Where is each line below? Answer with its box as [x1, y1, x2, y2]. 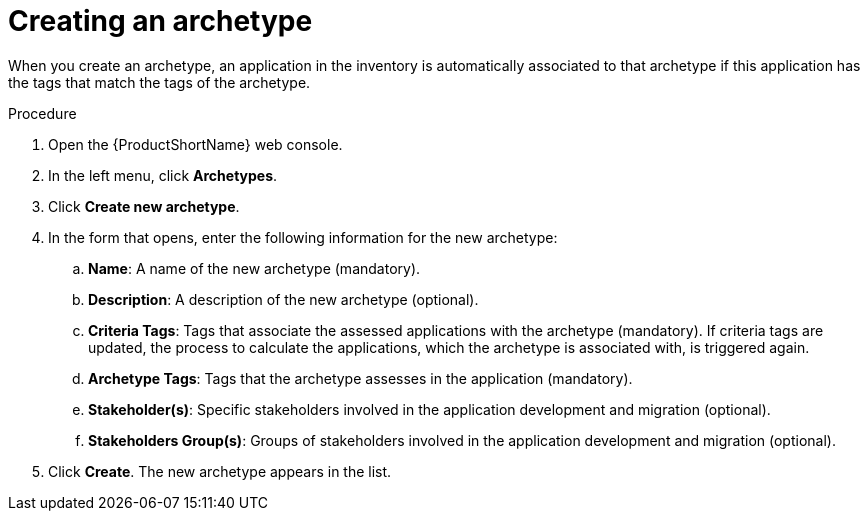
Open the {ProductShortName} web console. [48, 135, 343, 153]
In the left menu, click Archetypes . [48, 166, 278, 184]
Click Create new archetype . [48, 197, 240, 215]
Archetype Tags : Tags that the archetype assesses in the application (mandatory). [88, 369, 633, 387]
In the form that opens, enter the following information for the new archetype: [48, 228, 558, 246]
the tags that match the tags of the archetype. [8, 73, 311, 91]
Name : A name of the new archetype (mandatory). [88, 259, 421, 277]
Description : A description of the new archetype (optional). [88, 290, 479, 308]
